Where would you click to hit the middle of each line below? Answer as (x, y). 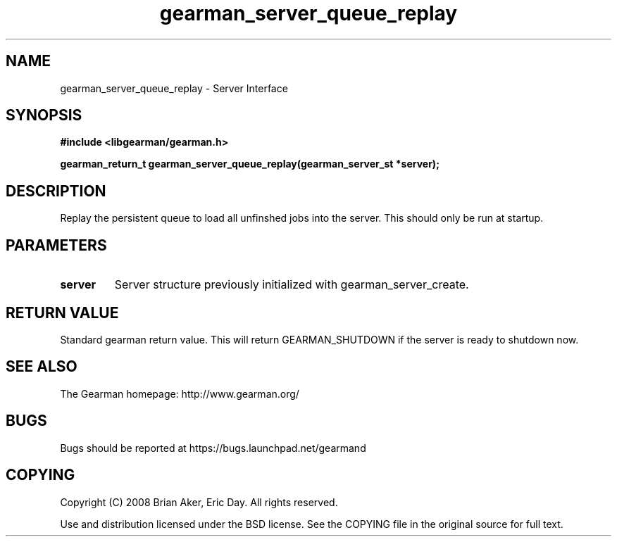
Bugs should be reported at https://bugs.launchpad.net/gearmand (213, 448)
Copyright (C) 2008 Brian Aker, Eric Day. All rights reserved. (199, 502)
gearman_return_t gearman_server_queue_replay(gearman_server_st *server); (250, 164)
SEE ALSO (42, 367)
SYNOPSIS (44, 115)
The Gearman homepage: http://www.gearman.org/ (180, 393)
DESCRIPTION (56, 191)
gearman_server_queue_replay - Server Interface (174, 88)
